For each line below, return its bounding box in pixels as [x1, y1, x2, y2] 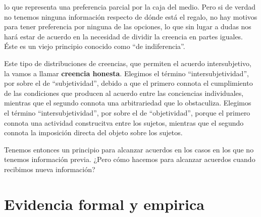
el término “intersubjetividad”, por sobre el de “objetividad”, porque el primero [4, 107, 250, 118]
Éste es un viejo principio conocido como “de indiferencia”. [4, 41, 185, 51]
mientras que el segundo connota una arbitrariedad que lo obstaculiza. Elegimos [4, 97, 251, 108]
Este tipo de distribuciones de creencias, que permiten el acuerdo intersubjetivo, [4, 58, 251, 68]
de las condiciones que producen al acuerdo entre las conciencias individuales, [4, 87, 244, 98]
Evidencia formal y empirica [4, 193, 204, 214]
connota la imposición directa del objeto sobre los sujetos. [4, 127, 183, 138]
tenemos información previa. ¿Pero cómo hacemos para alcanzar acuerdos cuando [4, 154, 255, 165]
